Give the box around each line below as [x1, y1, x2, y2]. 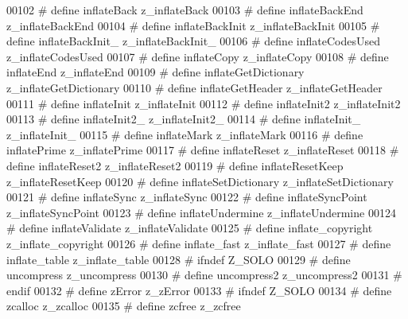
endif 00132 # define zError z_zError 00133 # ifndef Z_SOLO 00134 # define [6, 282, 392, 298]
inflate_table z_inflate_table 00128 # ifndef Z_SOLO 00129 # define [6, 251, 351, 267]
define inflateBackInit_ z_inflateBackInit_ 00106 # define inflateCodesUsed [6, 33, 380, 49]
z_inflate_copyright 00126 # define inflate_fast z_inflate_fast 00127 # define [6, 235, 391, 251]
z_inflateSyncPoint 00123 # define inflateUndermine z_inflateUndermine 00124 [6, 204, 396, 220]
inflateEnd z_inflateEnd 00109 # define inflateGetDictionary [6, 64, 305, 80]
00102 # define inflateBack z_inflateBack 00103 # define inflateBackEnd [6, 2, 363, 18]
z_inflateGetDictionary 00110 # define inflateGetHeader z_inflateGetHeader [6, 79, 383, 95]
